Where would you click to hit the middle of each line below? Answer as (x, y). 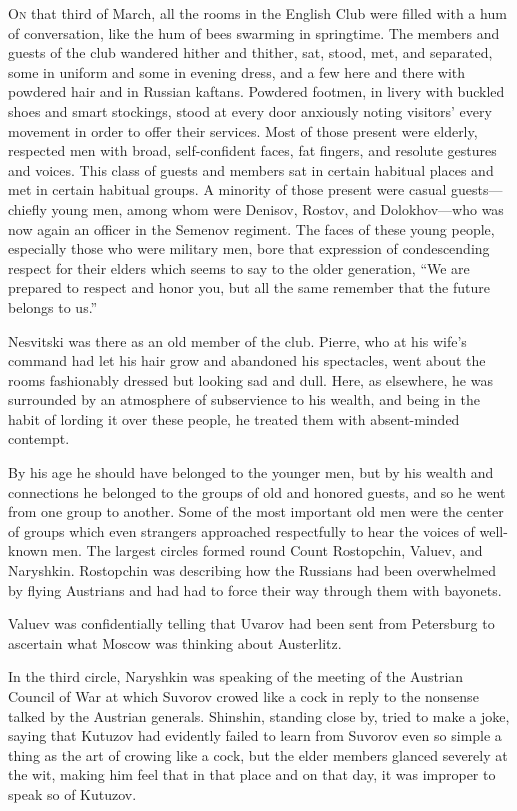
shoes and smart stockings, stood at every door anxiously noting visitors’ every (250, 110)
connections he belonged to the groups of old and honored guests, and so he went (257, 491)
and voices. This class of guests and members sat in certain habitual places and (251, 169)
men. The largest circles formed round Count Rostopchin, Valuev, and (267, 550)
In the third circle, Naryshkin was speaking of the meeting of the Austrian (236, 676)
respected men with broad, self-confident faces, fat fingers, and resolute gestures (252, 150)
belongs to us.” (53, 306)
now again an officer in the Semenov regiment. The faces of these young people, (251, 228)
